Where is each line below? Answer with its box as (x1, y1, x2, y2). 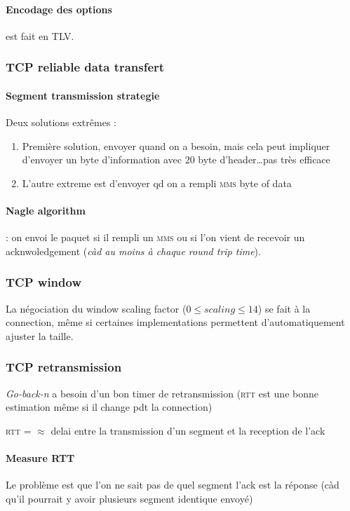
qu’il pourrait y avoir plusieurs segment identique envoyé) (6, 491, 253, 505)
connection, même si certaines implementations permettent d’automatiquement (6, 315, 345, 329)
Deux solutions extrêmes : (6, 115, 116, 130)
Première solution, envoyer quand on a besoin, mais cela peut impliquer (22, 138, 330, 153)
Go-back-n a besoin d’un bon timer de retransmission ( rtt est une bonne (6, 386, 318, 400)
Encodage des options (6, 1, 112, 16)
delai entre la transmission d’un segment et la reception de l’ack (51, 423, 325, 437)
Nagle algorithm (6, 203, 86, 217)
